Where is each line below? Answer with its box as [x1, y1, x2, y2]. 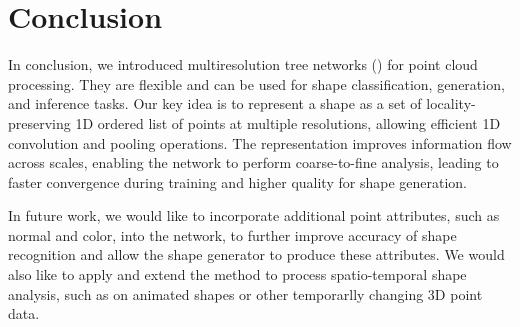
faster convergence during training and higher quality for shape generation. [8, 171, 467, 192]
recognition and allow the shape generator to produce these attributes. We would [8, 244, 505, 265]
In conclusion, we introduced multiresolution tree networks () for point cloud [8, 54, 478, 75]
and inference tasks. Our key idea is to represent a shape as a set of [8, 93, 422, 114]
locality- [426, 93, 476, 114]
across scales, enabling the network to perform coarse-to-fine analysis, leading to [8, 152, 499, 173]
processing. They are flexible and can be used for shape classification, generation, [8, 73, 505, 94]
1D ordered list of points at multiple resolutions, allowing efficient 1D [75, 112, 501, 133]
